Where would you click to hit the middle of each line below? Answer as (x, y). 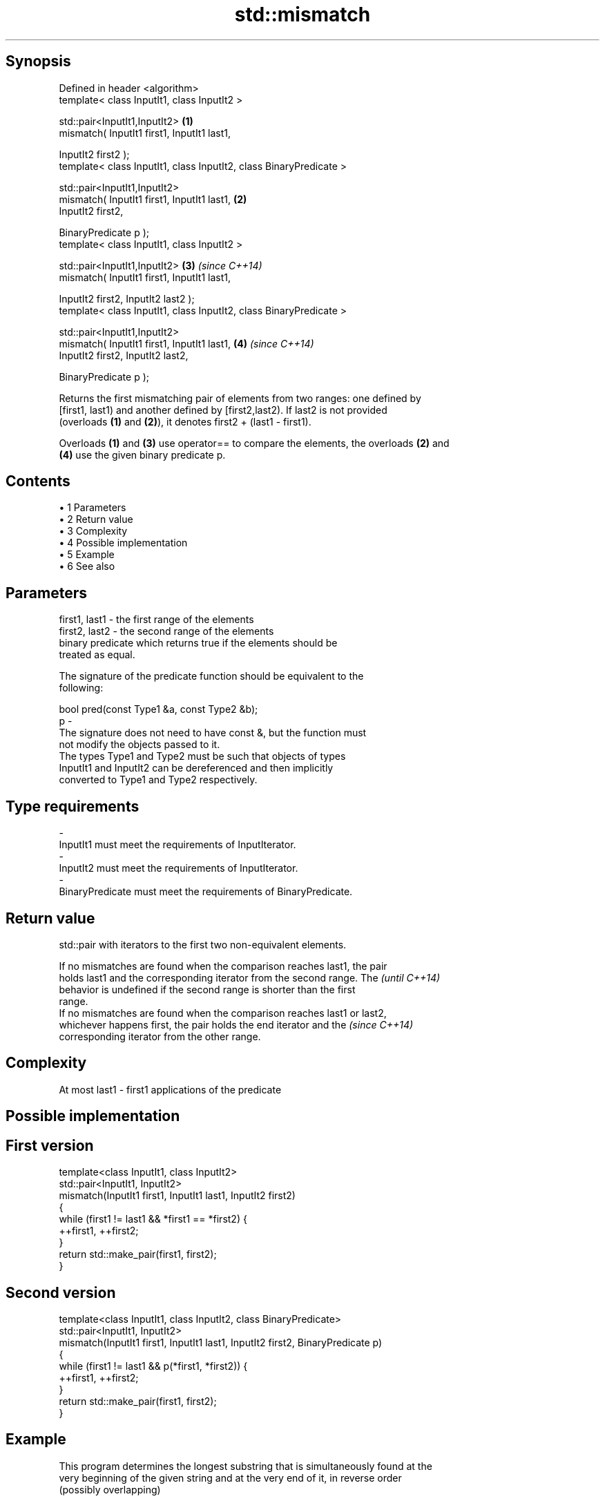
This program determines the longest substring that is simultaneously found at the (246, 1466)
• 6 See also (87, 566)
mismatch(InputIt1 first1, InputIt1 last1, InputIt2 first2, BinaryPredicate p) (221, 1342)
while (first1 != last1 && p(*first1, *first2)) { (153, 1366)
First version (50, 1145)
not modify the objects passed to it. (140, 745)
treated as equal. (97, 655)
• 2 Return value (96, 519)
